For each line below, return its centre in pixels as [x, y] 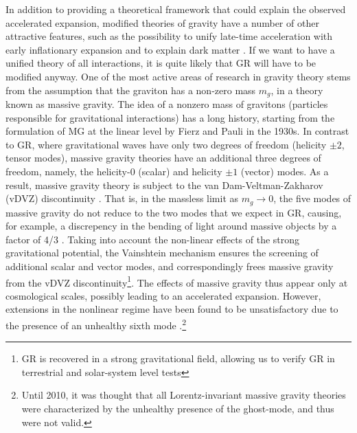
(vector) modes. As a [285, 171]
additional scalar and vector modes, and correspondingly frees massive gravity [170, 266]
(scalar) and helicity [180, 171]
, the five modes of [312, 198]
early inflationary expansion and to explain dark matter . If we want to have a [170, 49]
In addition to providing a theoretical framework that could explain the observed [176, 9]
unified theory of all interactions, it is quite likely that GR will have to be [161, 63]
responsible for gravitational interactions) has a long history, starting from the [170, 117]
